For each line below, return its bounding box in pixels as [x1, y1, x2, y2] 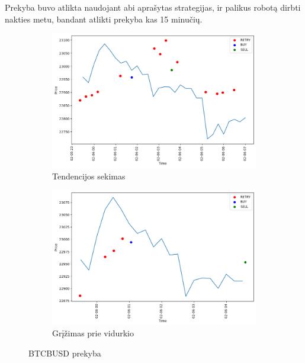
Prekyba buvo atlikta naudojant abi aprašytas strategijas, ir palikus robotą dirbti [5, 1, 301, 13]
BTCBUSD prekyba [28, 346, 101, 359]
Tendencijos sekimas [52, 169, 126, 182]
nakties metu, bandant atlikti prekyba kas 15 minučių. [5, 12, 203, 25]
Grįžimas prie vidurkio [52, 327, 134, 339]
